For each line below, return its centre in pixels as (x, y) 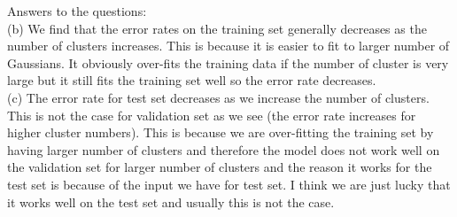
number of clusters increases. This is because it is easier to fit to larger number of (228, 46)
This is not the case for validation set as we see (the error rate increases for (212, 115)
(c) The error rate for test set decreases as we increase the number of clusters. (218, 97)
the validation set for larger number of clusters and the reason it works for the (220, 167)
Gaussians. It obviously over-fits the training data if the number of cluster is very (228, 62)
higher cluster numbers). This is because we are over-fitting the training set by (221, 132)
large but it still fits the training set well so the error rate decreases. (192, 80)
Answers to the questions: (77, 11)
